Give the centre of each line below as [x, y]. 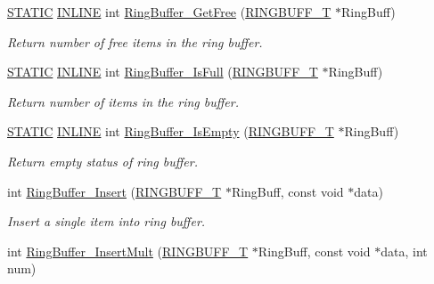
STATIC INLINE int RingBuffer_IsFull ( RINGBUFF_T [163, 72]
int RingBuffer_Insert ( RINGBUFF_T [115, 191]
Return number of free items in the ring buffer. [135, 41]
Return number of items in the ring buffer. [123, 101]
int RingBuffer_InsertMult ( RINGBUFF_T [128, 251]
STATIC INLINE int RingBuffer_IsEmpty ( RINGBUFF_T [171, 131]
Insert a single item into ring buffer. [106, 221]
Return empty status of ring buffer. [103, 161]
